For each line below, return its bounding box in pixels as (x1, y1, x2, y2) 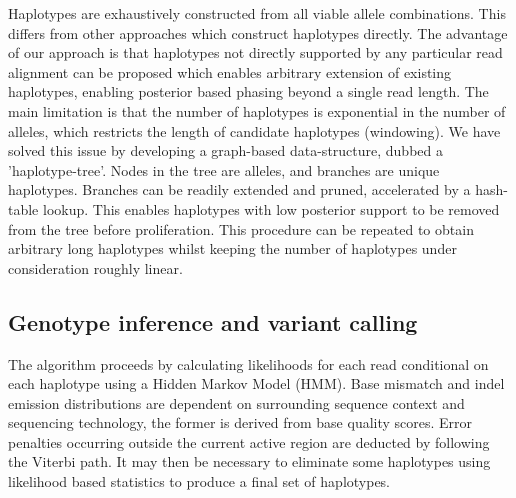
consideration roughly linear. (8, 257, 183, 278)
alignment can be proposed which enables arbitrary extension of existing (8, 61, 452, 82)
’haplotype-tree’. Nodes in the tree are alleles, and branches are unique (8, 159, 440, 180)
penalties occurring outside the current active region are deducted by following (8, 431, 490, 452)
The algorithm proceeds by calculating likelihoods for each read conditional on (8, 353, 489, 374)
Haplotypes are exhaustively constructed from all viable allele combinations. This (8, 3, 506, 23)
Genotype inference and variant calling (8, 306, 418, 337)
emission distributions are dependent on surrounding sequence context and (8, 392, 465, 413)
